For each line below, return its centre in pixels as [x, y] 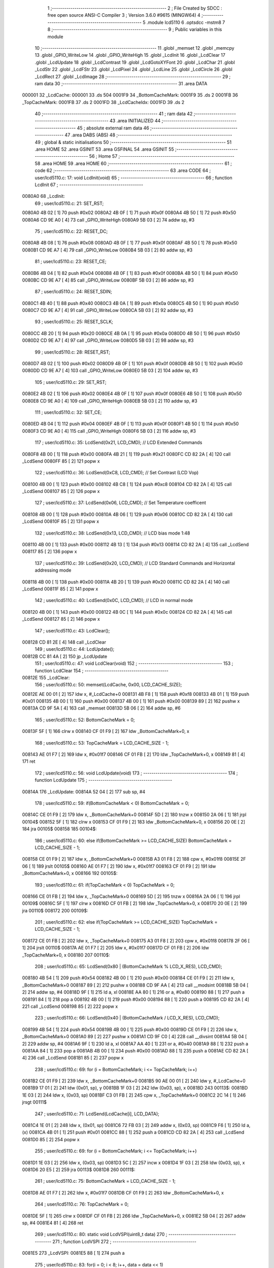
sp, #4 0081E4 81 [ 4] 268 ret [53, 1223]
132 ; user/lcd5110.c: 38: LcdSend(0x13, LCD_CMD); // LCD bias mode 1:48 [112, 533]
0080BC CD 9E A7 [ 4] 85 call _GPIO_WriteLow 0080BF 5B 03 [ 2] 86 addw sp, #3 [108, 280]
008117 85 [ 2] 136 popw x [49, 552]
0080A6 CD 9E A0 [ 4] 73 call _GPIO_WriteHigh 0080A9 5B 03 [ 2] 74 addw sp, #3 [108, 220]
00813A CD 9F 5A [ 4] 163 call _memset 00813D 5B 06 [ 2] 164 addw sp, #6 [101, 708]
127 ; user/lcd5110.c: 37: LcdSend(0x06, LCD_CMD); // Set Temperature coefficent [121, 503]
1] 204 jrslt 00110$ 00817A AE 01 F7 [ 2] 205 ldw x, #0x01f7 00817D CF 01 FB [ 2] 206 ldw [116, 948]
